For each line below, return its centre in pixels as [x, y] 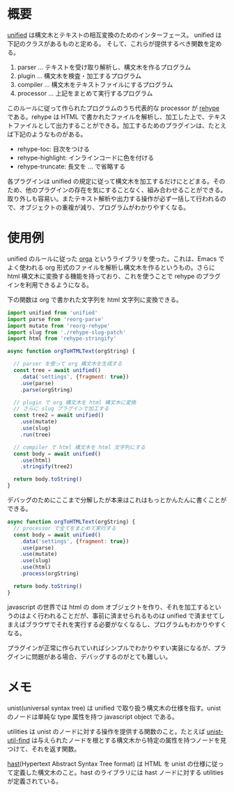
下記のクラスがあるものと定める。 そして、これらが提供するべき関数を [109, 43]
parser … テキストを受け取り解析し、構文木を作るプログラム [104, 67]
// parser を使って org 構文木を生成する [68, 364]
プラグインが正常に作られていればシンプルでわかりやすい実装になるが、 [111, 648]
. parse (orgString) [46, 390]
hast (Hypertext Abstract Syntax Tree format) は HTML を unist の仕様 [107, 763]
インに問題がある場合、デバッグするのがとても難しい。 [92, 656]
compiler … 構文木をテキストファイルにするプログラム [95, 84]
